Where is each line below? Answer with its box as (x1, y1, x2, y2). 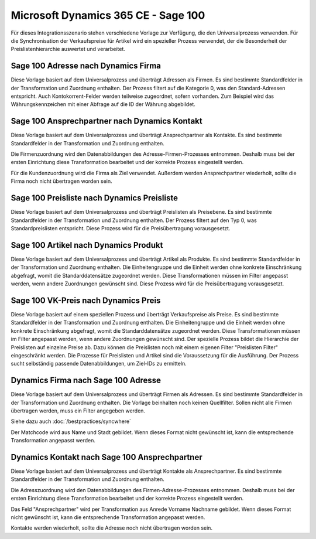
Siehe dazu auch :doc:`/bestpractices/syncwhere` (11, 418, 132, 425)
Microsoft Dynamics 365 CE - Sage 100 (11, 9, 205, 22)
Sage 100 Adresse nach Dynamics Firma (11, 61, 161, 71)
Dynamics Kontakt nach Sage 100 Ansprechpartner (11, 452, 202, 462)
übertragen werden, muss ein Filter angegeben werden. (11, 407, 146, 414)
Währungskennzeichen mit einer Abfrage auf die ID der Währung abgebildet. (11, 101, 195, 108)
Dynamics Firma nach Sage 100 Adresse (11, 376, 161, 386)
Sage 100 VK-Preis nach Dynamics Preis (11, 295, 161, 305)
